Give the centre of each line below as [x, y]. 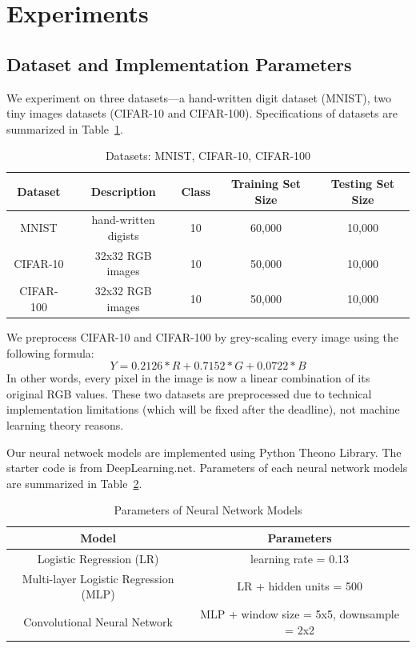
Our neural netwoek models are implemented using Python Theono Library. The [204, 452]
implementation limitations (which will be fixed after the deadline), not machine [203, 409]
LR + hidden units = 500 [300, 586]
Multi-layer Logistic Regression [98, 578]
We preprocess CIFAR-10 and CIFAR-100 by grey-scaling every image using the [203, 336]
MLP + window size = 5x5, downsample [300, 614]
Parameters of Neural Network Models [208, 510]
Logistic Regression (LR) [98, 558]
